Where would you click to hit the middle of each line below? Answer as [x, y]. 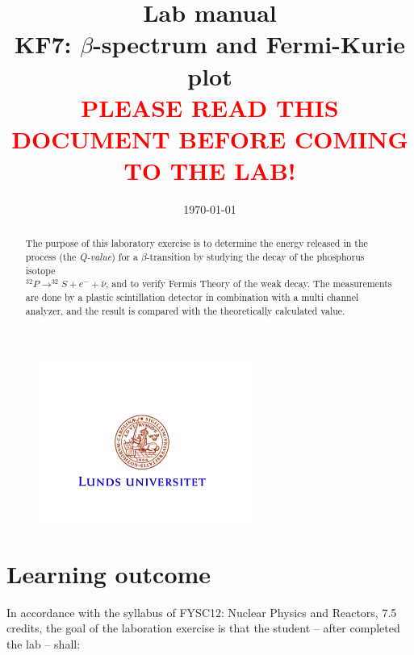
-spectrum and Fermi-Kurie [249, 44]
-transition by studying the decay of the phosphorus [255, 257]
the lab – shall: [44, 643]
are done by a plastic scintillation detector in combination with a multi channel [192, 297]
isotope [40, 270]
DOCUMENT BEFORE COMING [210, 138]
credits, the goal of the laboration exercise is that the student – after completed [203, 628]
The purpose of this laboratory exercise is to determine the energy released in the [197, 243]
